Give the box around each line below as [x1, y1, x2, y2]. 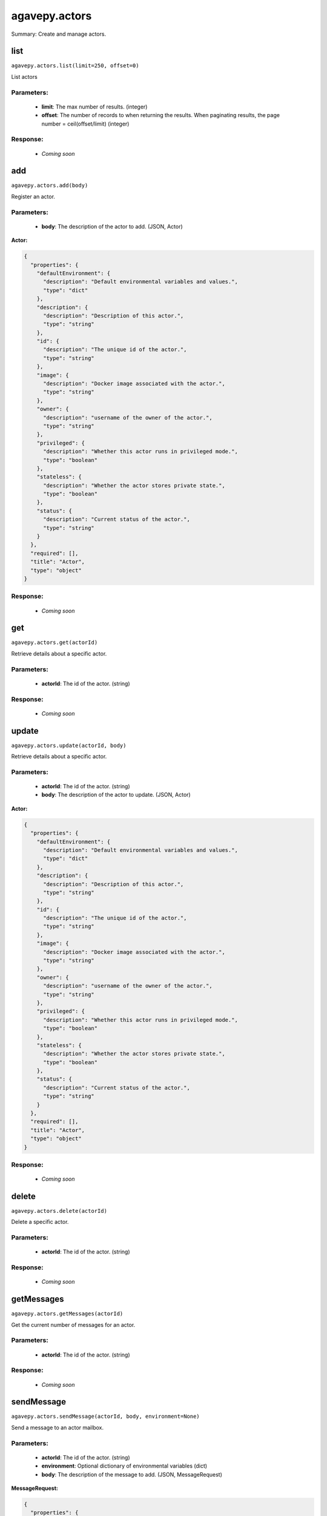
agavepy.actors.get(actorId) [11, 639, 98, 646]
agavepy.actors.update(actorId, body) [11, 742, 127, 749]
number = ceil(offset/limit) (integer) [41, 120, 130, 127]
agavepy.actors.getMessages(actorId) [11, 1310, 124, 1317]
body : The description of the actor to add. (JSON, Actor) [41, 223, 183, 230]
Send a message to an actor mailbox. [11, 1424, 104, 1431]
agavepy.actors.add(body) [11, 182, 88, 189]
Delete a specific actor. [11, 1218, 69, 1226]
